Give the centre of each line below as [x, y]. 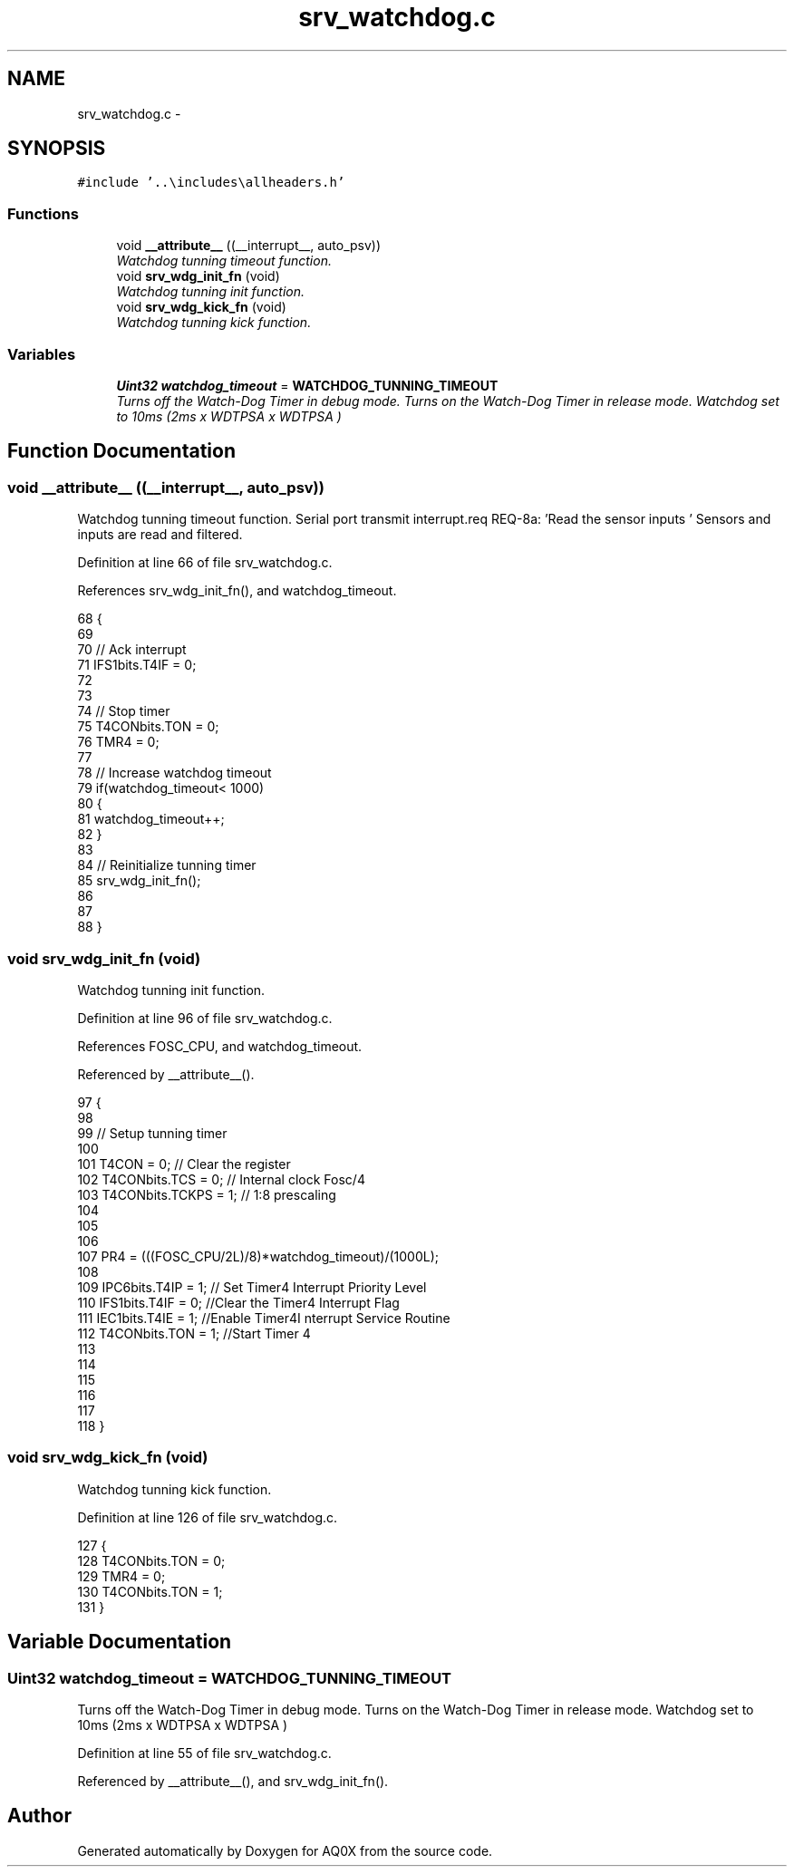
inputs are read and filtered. [160, 535]
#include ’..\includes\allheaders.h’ [211, 183]
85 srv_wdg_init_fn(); [139, 881]
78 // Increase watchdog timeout [174, 773]
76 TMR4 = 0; [118, 742]
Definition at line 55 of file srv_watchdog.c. [204, 1753]
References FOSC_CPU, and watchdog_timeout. [220, 1046]
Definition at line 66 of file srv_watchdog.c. [205, 563]
